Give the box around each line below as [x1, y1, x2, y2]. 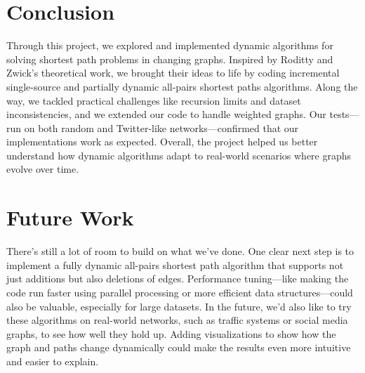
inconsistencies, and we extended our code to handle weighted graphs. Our [6, 107, 326, 122]
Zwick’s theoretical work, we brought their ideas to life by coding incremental [6, 65, 340, 80]
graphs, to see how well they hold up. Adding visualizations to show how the [6, 326, 336, 341]
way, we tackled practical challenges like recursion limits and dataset [6, 93, 301, 107]
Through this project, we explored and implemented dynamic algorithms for [6, 38, 333, 53]
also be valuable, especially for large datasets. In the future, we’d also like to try [6, 299, 352, 313]
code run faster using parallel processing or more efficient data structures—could [6, 284, 353, 299]
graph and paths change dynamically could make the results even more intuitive [6, 340, 351, 355]
